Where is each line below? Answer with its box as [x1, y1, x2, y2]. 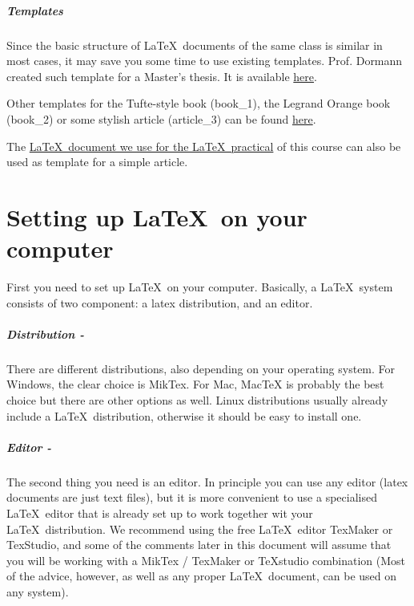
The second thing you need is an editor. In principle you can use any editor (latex [6, 473, 408, 490]
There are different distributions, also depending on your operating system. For [6, 360, 396, 376]
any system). [6, 583, 69, 600]
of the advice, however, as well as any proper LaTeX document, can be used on [6, 567, 397, 584]
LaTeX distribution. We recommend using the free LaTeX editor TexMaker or [6, 520, 393, 537]
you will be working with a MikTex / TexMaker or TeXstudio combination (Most [6, 551, 406, 568]
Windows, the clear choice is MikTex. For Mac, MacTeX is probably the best [6, 376, 384, 392]
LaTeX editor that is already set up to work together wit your [6, 504, 313, 521]
